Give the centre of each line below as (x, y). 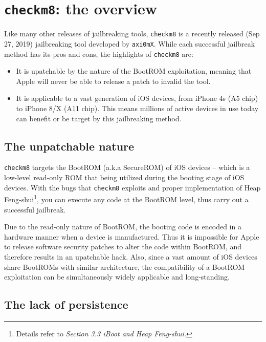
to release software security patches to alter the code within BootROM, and (123, 247)
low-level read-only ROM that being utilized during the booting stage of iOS (124, 177)
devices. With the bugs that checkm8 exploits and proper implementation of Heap (132, 187)
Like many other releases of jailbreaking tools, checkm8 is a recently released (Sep (132, 34)
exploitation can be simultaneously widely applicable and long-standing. (117, 277)
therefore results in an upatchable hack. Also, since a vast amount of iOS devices (131, 256)
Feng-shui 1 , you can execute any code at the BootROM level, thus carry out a (126, 198)
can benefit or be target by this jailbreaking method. (99, 118)
